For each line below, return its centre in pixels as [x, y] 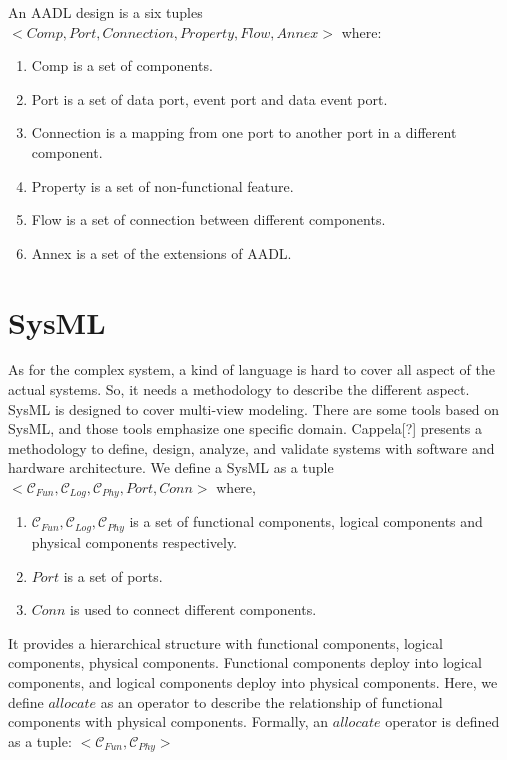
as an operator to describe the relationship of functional [271, 701]
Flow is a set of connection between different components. [208, 219]
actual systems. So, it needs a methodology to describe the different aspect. [239, 389]
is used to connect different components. [193, 609]
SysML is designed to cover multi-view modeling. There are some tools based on [254, 408]
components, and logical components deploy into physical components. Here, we [253, 681]
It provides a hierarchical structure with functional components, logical [225, 642]
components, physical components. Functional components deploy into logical [245, 662]
